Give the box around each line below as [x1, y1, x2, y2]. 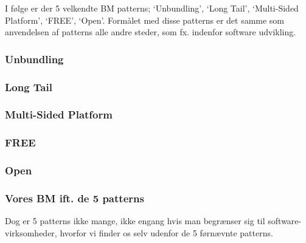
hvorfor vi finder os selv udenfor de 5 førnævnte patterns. [60, 226, 273, 239]
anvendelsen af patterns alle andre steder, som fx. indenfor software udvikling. [5, 26, 296, 38]
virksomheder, [5, 226, 57, 239]
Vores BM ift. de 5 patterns [5, 190, 144, 205]
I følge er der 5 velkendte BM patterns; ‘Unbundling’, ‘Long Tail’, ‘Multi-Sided [5, 2, 299, 14]
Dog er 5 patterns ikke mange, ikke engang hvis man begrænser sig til [5, 214, 265, 227]
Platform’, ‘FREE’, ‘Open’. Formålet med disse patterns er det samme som [5, 13, 285, 26]
